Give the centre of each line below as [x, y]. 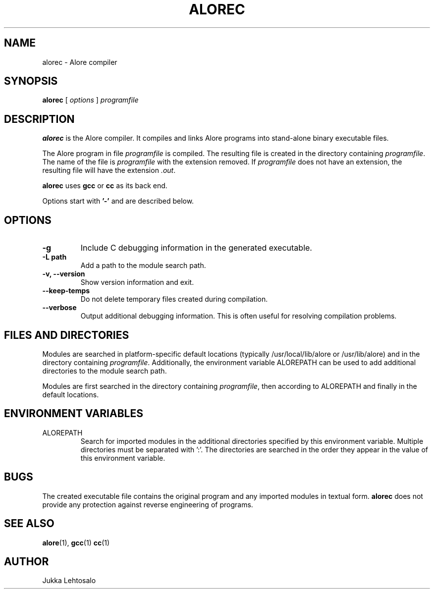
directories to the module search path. [105, 371]
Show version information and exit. [137, 282]
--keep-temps [66, 291]
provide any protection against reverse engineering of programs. [148, 504]
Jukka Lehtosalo [69, 581]
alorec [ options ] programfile [90, 100]
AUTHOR [27, 561]
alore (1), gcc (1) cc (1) [76, 542]
